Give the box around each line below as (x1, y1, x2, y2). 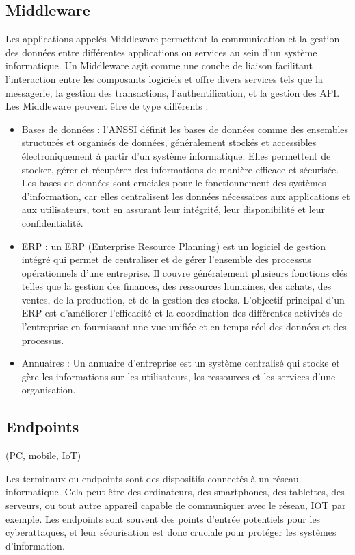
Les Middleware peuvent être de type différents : (5, 99, 209, 113)
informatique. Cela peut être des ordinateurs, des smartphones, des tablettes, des (5, 484, 345, 499)
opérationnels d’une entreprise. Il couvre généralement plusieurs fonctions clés (21, 265, 347, 280)
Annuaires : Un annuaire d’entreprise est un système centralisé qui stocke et (21, 356, 340, 370)
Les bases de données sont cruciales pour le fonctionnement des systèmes (21, 175, 326, 190)
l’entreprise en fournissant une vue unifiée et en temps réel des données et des (21, 319, 347, 334)
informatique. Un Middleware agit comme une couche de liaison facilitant (5, 58, 313, 73)
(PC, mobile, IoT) (5, 448, 81, 463)
